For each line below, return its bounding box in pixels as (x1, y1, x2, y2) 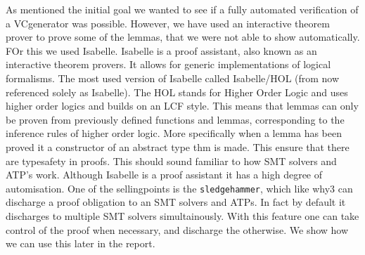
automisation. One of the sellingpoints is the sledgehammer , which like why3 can (6, 181, 353, 195)
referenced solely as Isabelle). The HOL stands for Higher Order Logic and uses (6, 84, 348, 99)
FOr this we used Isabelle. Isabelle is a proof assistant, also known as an (6, 43, 317, 58)
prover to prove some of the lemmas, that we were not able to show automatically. (6, 30, 360, 44)
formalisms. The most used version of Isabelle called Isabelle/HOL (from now (6, 70, 340, 85)
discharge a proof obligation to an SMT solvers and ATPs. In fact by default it (6, 195, 346, 209)
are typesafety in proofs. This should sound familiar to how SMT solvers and (6, 153, 337, 168)
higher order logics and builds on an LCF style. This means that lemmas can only (6, 98, 359, 113)
